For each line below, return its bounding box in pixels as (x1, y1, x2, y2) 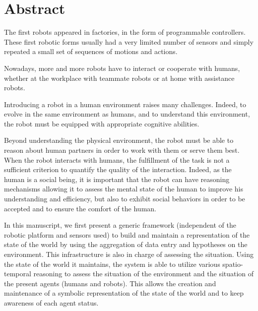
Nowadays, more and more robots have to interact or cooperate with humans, (4, 62, 240, 73)
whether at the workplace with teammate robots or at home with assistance (4, 72, 235, 83)
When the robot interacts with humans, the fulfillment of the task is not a (4, 154, 230, 165)
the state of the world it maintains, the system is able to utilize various (4, 258, 220, 269)
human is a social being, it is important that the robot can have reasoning (4, 174, 230, 184)
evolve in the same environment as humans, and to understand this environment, (4, 109, 250, 119)
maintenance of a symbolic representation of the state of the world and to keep (4, 288, 244, 298)
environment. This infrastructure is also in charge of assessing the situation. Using (4, 249, 254, 259)
